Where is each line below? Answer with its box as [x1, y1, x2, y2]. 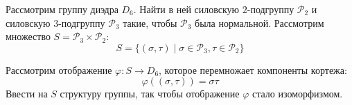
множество [6, 29, 51, 44]
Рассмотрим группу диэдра [6, 2, 118, 16]
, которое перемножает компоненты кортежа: [159, 62, 347, 77]
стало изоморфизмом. [252, 86, 343, 101]
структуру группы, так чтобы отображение [60, 86, 240, 101]
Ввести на [6, 86, 48, 101]
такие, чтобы [123, 15, 177, 30]
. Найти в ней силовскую [133, 2, 240, 16]
